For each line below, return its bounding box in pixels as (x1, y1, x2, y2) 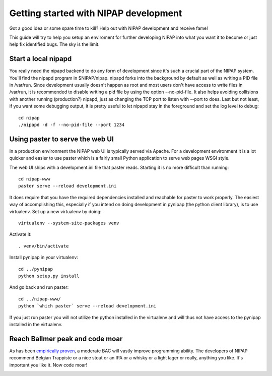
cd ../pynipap (18, 266, 53, 272)
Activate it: (9, 231, 32, 237)
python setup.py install (18, 273, 80, 279)
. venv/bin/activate (18, 243, 69, 249)
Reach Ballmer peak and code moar (9, 334, 123, 343)
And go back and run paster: (9, 284, 69, 290)
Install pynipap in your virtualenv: (9, 255, 78, 261)
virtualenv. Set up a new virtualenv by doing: (9, 208, 102, 214)
